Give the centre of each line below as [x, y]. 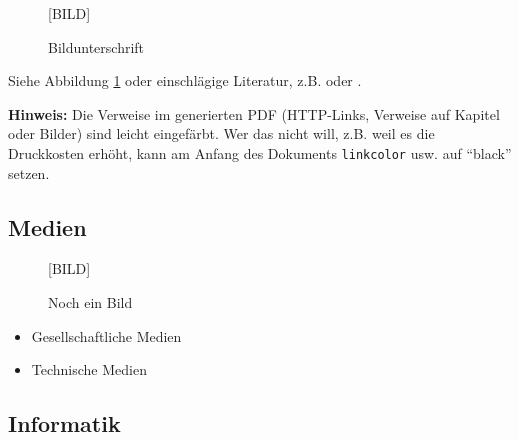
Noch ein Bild [90, 302]
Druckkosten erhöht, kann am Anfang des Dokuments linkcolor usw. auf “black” [260, 152]
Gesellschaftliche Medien [106, 335]
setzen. [29, 172]
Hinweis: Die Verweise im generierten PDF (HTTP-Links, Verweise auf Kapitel [254, 113]
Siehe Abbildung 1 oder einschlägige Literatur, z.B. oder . [185, 80]
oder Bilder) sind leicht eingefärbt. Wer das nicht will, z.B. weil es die [221, 133]
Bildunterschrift [96, 46]
